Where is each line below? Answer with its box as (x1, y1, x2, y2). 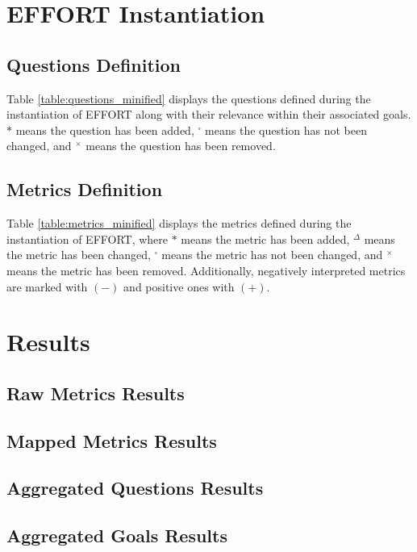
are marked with (6, 278, 88, 295)
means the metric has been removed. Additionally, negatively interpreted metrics (6, 261, 406, 278)
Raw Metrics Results (6, 380, 185, 405)
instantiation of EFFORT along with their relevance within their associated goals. (6, 106, 411, 123)
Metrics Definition (6, 177, 163, 202)
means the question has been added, (15, 121, 194, 138)
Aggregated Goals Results (6, 523, 227, 548)
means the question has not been (205, 121, 368, 138)
